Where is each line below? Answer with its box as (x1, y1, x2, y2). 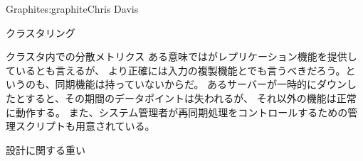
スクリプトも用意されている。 (15, 118, 155, 133)
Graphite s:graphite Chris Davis (6, 1, 139, 16)
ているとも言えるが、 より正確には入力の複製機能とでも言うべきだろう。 (6, 62, 346, 77)
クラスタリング (6, 25, 75, 40)
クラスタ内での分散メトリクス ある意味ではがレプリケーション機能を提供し (6, 49, 357, 64)
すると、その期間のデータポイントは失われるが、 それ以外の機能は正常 (25, 90, 357, 105)
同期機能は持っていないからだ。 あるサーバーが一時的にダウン (55, 77, 347, 91)
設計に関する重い (6, 142, 85, 157)
